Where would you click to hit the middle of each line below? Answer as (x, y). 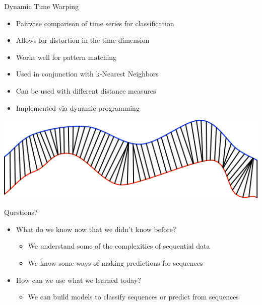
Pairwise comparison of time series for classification (95, 23)
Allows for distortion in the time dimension (83, 40)
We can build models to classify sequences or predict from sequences (133, 297)
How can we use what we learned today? (78, 280)
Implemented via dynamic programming (78, 107)
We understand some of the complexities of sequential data (119, 246)
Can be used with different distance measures (86, 90)
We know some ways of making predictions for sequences (115, 263)
